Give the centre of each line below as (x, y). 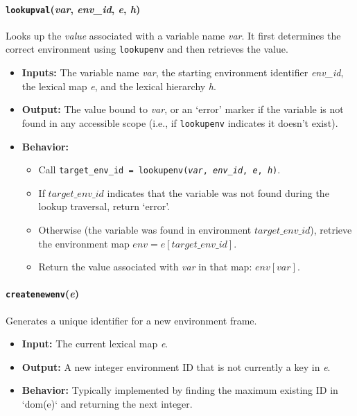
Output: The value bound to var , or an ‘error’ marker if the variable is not (183, 109)
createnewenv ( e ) (42, 294)
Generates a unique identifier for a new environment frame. (131, 320)
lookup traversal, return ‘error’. (104, 206)
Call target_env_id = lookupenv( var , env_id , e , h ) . (159, 170)
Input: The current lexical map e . (95, 344)
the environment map (84, 243)
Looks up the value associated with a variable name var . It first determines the (173, 35)
